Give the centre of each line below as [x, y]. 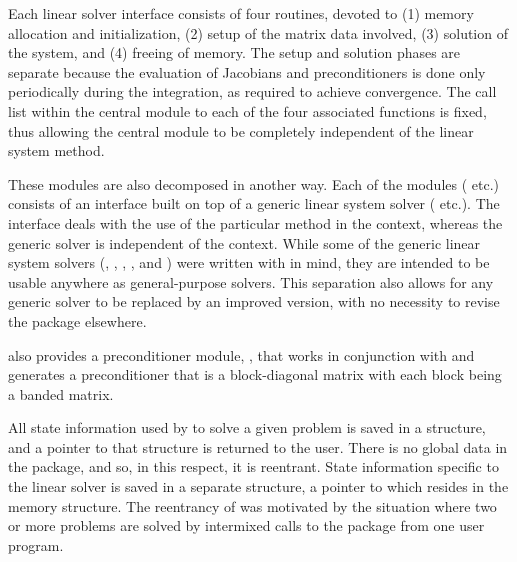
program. [36, 544]
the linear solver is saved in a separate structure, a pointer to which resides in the [258, 486]
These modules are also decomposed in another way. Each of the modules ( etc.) [253, 183]
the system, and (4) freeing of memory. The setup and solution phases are [234, 52]
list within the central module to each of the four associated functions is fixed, [247, 110]
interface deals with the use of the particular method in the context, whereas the [255, 222]
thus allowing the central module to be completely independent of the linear [241, 130]
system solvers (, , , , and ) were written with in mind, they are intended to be [249, 262]
